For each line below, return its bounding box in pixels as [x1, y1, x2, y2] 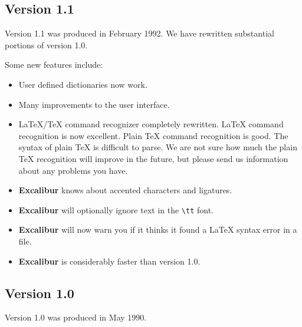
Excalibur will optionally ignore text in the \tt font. [18, 203, 214, 216]
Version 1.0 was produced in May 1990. [5, 311, 147, 323]
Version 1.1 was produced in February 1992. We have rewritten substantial [5, 27, 274, 39]
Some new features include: [5, 58, 103, 71]
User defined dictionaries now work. [18, 78, 147, 90]
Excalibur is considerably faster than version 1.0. [18, 255, 201, 267]
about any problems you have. [18, 164, 128, 176]
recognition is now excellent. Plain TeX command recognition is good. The [18, 129, 288, 141]
